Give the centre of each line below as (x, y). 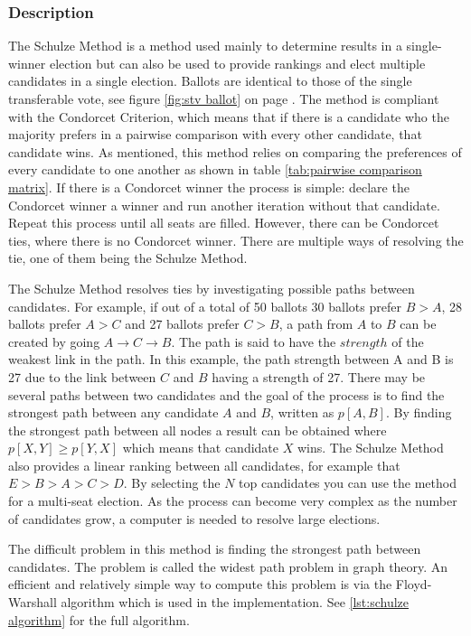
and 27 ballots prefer (182, 324)
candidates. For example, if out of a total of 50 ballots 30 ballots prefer (205, 306)
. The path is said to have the (254, 341)
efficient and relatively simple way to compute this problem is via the (200, 584)
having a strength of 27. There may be (319, 376)
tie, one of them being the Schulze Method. (128, 258)
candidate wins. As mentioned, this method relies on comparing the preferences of (235, 151)
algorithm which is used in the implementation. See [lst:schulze (235, 602)
